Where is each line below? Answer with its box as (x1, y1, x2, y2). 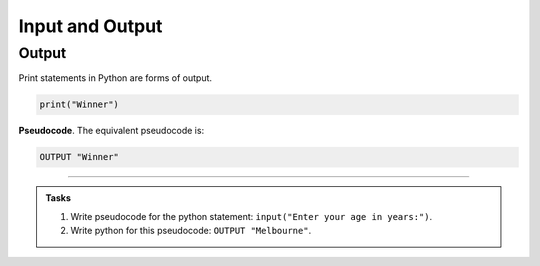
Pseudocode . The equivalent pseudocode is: (18, 125, 205, 137)
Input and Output (18, 15, 163, 37)
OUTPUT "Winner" (39, 151, 120, 163)
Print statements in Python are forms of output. (18, 72, 213, 84)
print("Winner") (39, 99, 120, 110)
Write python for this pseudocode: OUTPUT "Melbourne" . (70, 225, 312, 237)
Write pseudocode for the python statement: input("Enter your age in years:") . (70, 210, 433, 222)
